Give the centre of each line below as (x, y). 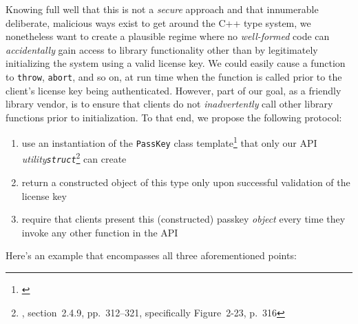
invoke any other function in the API (100, 232)
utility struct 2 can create (74, 158)
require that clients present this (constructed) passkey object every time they (183, 219)
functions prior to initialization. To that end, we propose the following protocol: (174, 117)
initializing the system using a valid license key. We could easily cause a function (176, 63)
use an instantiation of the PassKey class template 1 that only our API (169, 142)
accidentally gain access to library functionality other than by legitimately (162, 49)
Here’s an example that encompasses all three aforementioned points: (151, 255)
